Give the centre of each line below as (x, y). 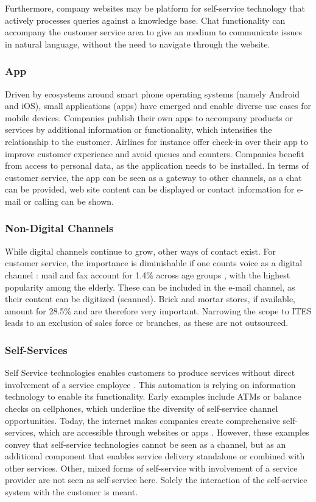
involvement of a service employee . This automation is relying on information (150, 384)
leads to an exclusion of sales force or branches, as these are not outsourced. (147, 323)
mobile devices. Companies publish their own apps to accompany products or (149, 117)
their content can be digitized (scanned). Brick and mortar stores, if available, (150, 299)
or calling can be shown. (69, 201)
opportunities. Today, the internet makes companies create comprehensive (142, 420)
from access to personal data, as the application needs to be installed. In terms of (157, 165)
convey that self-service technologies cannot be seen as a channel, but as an (146, 444)
